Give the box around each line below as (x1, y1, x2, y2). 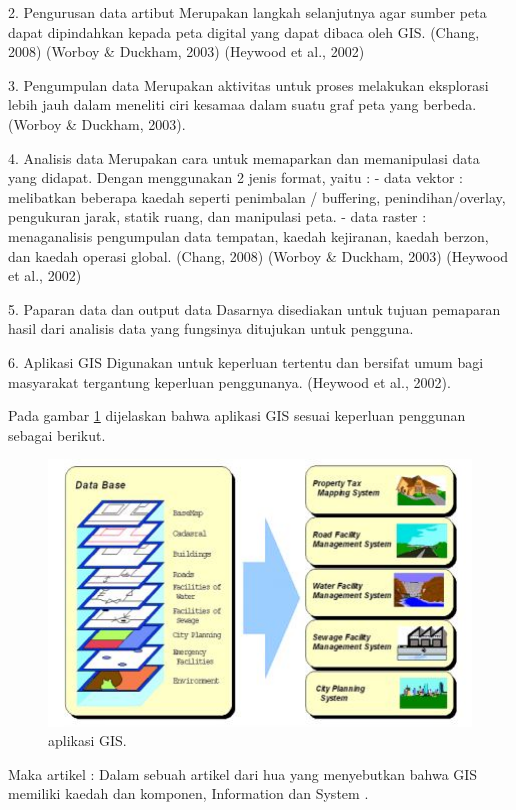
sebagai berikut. (8, 424, 106, 445)
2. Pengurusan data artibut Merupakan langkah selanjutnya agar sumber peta (8, 2, 487, 22)
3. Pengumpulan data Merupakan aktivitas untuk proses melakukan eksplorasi (8, 74, 489, 95)
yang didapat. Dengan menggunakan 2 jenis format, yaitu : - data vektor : (8, 167, 463, 188)
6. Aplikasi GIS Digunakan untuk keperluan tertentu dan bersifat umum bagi (8, 351, 484, 372)
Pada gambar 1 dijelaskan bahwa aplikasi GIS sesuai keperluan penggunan (8, 405, 466, 426)
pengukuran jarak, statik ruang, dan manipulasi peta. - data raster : (8, 206, 427, 227)
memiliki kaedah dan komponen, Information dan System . (8, 783, 369, 804)
